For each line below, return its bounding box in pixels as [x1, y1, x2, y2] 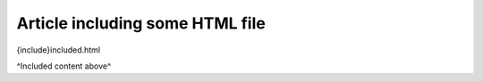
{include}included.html [16, 45, 101, 55]
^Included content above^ [16, 61, 112, 71]
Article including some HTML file [16, 13, 266, 33]
